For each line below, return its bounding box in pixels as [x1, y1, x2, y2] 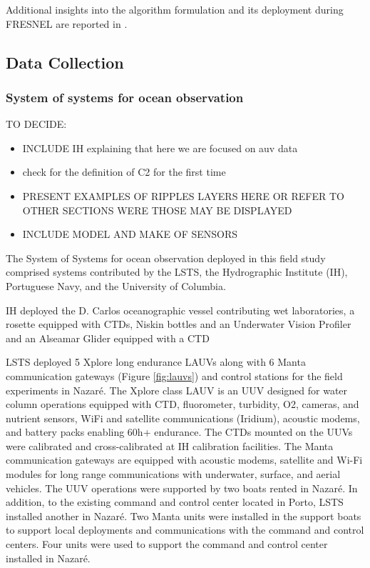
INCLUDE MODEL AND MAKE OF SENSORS [22, 226, 238, 241]
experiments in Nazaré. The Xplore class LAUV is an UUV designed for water [6, 382, 348, 397]
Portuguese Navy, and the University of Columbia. [6, 278, 226, 293]
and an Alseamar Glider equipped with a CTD [6, 330, 210, 345]
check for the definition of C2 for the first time [22, 164, 226, 179]
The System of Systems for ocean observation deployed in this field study [6, 250, 326, 265]
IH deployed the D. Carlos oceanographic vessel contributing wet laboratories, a [6, 302, 355, 317]
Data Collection [6, 51, 124, 73]
